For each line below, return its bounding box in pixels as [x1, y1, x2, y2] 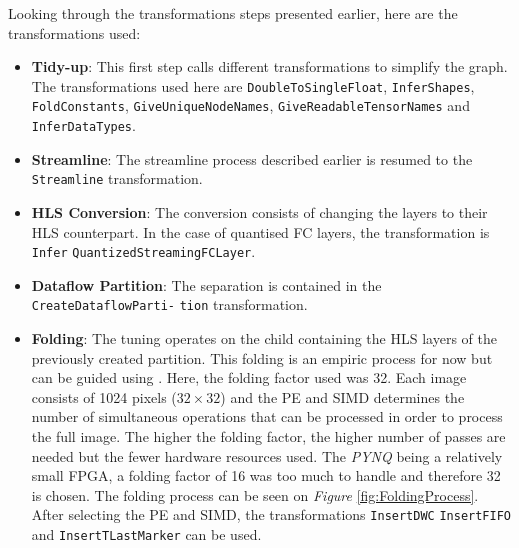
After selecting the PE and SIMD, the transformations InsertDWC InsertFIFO [31, 504, 512, 525]
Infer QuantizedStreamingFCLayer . [31, 241, 256, 262]
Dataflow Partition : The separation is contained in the [31, 274, 382, 295]
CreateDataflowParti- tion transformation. [31, 294, 308, 315]
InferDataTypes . [31, 115, 136, 136]
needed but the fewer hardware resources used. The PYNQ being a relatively [31, 445, 503, 466]
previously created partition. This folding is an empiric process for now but [31, 347, 493, 368]
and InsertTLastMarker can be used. [31, 524, 262, 545]
